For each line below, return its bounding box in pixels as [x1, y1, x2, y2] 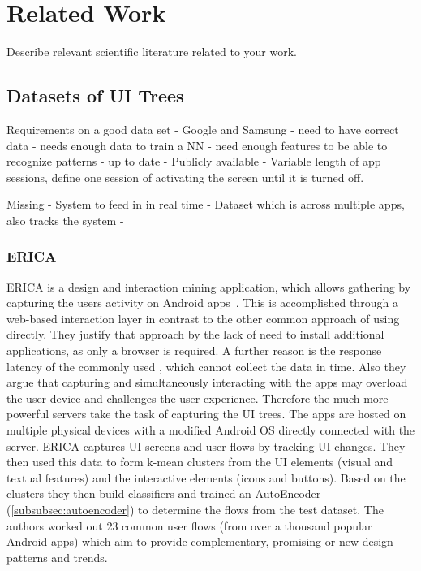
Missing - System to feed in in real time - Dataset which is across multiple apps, [6, 196, 405, 213]
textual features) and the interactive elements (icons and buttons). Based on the [6, 469, 406, 486]
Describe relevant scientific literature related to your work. [6, 43, 297, 60]
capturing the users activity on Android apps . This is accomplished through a [6, 294, 398, 311]
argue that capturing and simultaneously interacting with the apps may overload [6, 374, 408, 391]
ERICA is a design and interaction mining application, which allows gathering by [6, 278, 411, 295]
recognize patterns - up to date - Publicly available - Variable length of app [6, 153, 381, 170]
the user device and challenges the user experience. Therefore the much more [6, 389, 389, 406]
